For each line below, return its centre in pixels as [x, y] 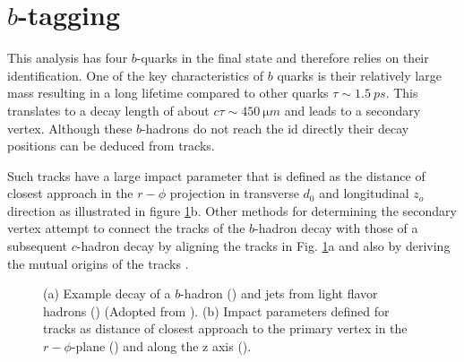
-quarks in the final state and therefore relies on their [283, 58]
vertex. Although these [70, 128]
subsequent [38, 246]
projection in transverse [234, 193]
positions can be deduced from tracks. [111, 146]
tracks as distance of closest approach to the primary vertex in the [225, 328]
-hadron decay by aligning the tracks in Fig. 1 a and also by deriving [263, 246]
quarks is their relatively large [359, 75]
